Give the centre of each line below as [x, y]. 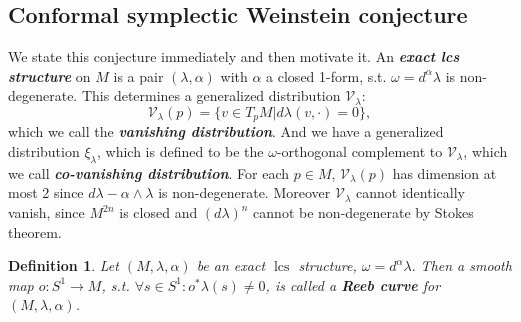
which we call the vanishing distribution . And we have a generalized [226, 131]
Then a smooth [466, 265]
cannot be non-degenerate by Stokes [363, 212]
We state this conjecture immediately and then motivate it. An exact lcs [234, 56]
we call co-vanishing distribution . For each [149, 172]
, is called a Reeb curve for [353, 284]
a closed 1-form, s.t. [326, 75]
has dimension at [444, 172]
